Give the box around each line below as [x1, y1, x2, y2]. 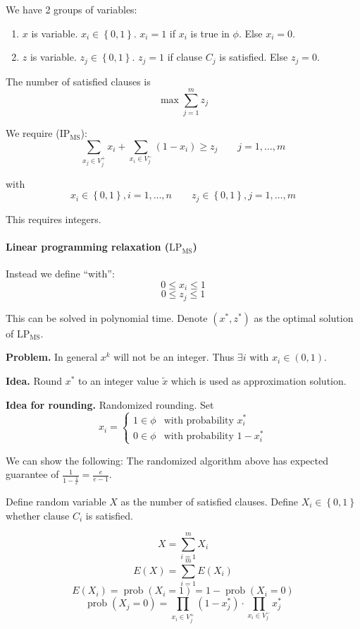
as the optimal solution [254, 310, 354, 325]
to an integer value [78, 373, 159, 388]
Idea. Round [6, 373, 63, 388]
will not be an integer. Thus [113, 349, 235, 364]
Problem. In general [6, 349, 98, 364]
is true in [190, 25, 230, 40]
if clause [167, 49, 203, 64]
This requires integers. [6, 211, 101, 226]
